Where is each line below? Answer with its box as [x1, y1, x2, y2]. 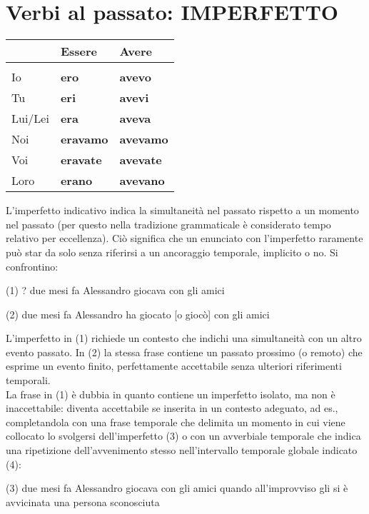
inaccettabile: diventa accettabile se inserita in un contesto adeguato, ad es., [6, 400, 338, 415]
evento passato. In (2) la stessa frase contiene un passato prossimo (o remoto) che [6, 344, 363, 359]
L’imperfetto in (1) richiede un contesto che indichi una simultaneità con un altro [6, 331, 362, 346]
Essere [60, 43, 97, 60]
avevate [119, 151, 162, 168]
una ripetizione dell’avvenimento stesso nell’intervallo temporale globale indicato [6, 443, 358, 458]
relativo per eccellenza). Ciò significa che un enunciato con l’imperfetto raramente [6, 231, 363, 246]
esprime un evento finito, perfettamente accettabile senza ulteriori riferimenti [6, 358, 342, 373]
